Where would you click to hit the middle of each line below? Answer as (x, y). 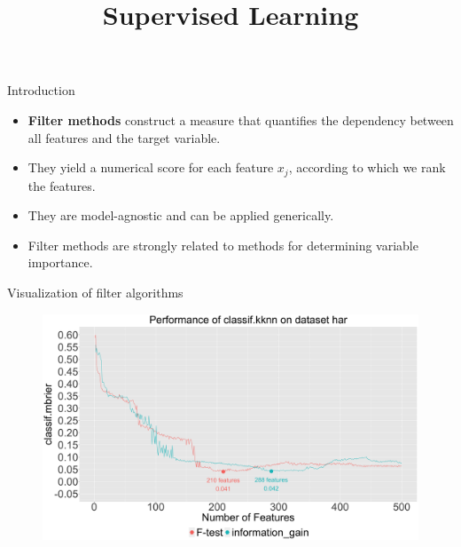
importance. (60, 262)
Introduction (41, 90)
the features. (62, 185)
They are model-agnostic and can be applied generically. (181, 215)
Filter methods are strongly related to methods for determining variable (223, 245)
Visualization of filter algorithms (95, 292)
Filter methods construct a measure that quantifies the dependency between (241, 119)
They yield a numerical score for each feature (151, 167)
